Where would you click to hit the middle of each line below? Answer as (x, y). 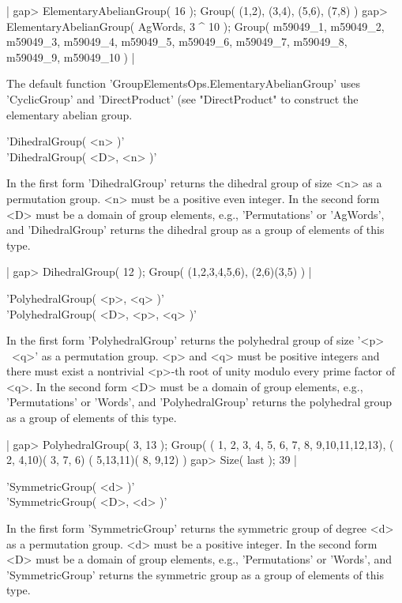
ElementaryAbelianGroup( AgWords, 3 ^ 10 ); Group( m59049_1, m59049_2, (195, 26)
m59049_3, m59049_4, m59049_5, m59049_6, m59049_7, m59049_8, (177, 41)
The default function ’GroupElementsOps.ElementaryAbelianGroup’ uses (183, 83)
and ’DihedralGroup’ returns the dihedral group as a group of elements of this (195, 230)
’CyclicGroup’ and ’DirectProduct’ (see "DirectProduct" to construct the (182, 98)
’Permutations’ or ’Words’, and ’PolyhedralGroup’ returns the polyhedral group (199, 402)
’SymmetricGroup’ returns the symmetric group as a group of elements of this (195, 574)
